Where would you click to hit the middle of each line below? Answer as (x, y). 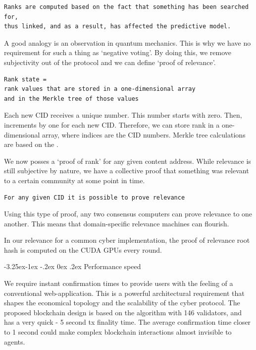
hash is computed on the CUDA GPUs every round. (83, 249)
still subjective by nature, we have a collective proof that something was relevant (127, 171)
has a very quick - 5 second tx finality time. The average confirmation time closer (128, 322)
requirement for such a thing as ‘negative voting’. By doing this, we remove (118, 52)
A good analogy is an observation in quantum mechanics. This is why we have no (128, 42)
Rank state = (25, 79)
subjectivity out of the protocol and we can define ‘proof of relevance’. (110, 62)
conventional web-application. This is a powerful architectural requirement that (124, 293)
